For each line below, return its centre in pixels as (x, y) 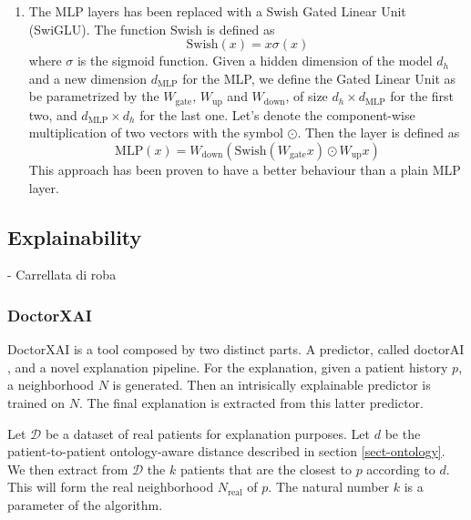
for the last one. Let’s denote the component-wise (277, 114)
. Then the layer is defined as (379, 133)
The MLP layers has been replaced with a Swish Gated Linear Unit (217, 11)
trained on (36, 403)
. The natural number (329, 487)
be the (403, 433)
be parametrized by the (94, 96)
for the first (422, 96)
